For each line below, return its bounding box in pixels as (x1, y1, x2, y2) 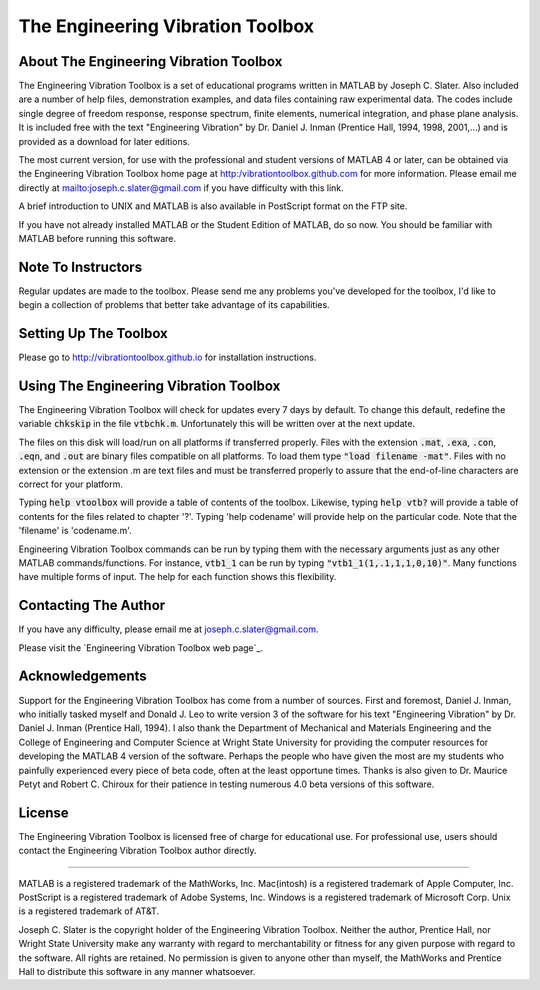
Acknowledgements (18, 668, 147, 685)
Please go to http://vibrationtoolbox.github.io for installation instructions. (18, 351, 317, 364)
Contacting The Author (18, 597, 166, 614)
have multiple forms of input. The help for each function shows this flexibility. (18, 571, 337, 583)
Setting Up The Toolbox (18, 325, 169, 342)
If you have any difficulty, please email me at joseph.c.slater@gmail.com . (18, 623, 319, 635)
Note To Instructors (18, 258, 143, 275)
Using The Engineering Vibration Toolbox (18, 377, 281, 394)
